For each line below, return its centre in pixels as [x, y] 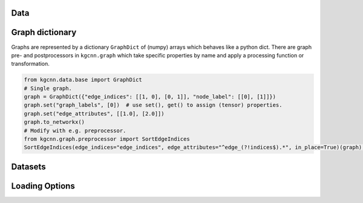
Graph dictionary [44, 32]
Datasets [28, 166]
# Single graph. [48, 88]
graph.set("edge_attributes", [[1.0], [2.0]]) [94, 114]
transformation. [30, 64]
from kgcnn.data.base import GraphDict [83, 80]
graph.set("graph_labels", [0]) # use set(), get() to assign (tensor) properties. [153, 105]
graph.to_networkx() [54, 122]
